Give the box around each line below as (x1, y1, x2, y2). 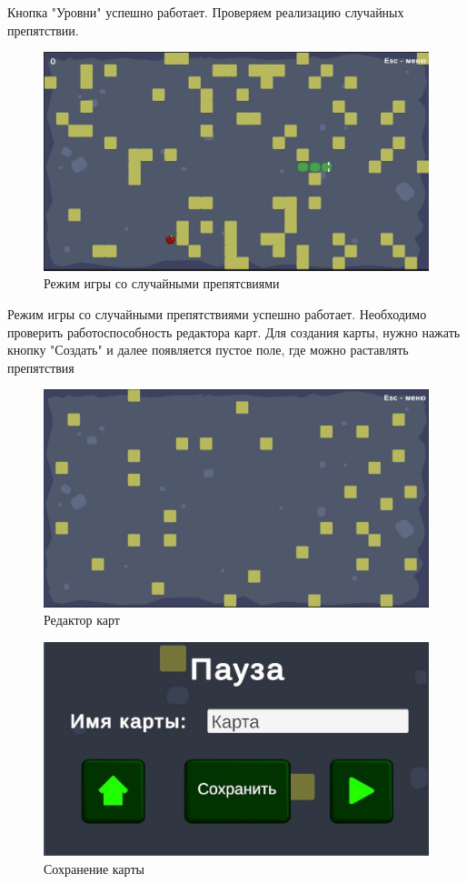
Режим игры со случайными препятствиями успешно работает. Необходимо (7, 304, 427, 323)
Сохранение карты (44, 859, 144, 878)
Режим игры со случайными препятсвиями (44, 274, 280, 293)
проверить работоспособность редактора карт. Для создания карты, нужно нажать (7, 322, 461, 341)
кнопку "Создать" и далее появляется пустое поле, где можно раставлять (7, 340, 409, 359)
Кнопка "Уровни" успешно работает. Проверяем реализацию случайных (7, 3, 404, 21)
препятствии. (7, 20, 79, 39)
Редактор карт (44, 610, 120, 629)
